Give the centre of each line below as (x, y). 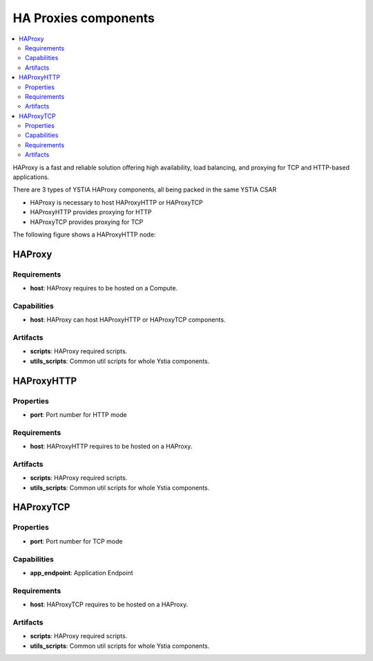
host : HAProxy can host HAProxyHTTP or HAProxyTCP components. (128, 320)
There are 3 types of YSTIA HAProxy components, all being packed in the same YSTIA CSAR (144, 189)
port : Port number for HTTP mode (78, 414)
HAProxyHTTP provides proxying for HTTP (91, 212)
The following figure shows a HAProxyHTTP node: (84, 234)
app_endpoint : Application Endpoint (82, 572)
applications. (31, 177)
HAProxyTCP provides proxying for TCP (87, 222)
